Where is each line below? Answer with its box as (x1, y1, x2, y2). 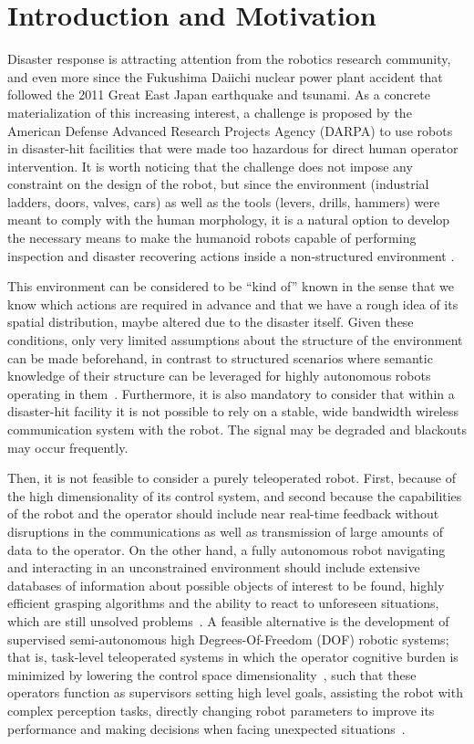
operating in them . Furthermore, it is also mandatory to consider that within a (7, 383, 455, 403)
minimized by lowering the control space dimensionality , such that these (7, 665, 417, 684)
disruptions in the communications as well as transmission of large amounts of (7, 521, 443, 540)
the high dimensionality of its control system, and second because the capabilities (7, 486, 462, 505)
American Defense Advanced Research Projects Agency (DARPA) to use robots (7, 121, 453, 140)
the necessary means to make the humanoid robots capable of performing (7, 228, 417, 247)
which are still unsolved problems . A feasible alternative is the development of (7, 611, 449, 630)
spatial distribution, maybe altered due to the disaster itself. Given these (7, 312, 414, 331)
